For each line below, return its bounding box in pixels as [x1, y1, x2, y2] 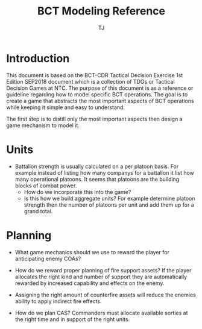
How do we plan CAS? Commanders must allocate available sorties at [14, 309, 188, 316]
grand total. [24, 207, 53, 215]
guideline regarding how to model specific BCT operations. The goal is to [6, 90, 188, 98]
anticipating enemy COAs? [14, 255, 81, 262]
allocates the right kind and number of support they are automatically [14, 273, 188, 280]
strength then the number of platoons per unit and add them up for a [24, 201, 194, 208]
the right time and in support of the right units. [14, 315, 130, 323]
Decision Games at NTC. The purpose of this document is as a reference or [6, 84, 194, 92]
